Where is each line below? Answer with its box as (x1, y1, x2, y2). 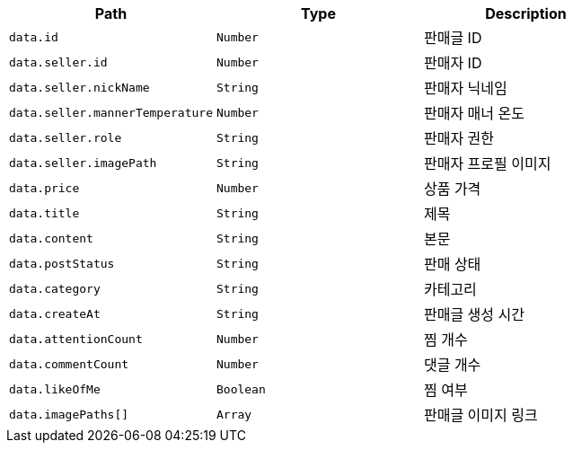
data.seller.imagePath (9, 155, 157, 170)
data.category (9, 281, 101, 296)
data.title (9, 206, 80, 220)
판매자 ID (423, 54, 482, 72)
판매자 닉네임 (423, 79, 507, 97)
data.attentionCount (9, 331, 143, 346)
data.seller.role (9, 130, 122, 145)
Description (485, 4, 567, 22)
